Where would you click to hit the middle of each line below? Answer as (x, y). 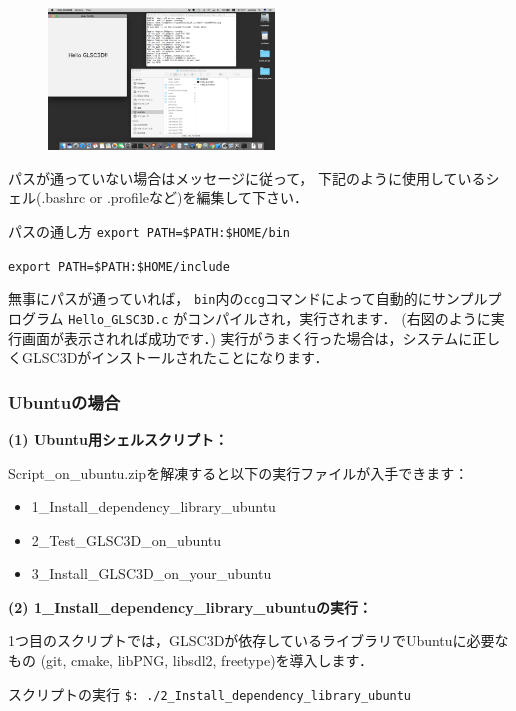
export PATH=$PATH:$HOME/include (119, 266)
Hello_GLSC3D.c (118, 319)
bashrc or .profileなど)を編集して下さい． (177, 197)
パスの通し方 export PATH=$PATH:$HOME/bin (149, 230)
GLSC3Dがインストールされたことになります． (175, 357)
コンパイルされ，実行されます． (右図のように (339, 317)
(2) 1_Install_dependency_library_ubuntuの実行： (190, 606)
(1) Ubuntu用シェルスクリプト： (118, 438)
